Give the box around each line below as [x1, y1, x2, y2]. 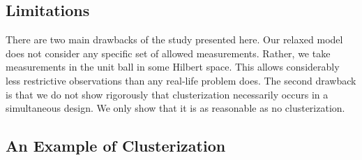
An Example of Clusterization [6, 135, 226, 157]
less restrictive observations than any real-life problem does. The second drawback [6, 73, 356, 87]
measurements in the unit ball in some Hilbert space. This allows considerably [6, 59, 340, 74]
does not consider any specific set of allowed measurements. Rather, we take [6, 45, 331, 60]
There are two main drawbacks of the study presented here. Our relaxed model [6, 32, 343, 47]
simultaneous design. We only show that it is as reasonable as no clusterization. [6, 101, 345, 115]
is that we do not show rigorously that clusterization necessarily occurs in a [6, 87, 329, 101]
